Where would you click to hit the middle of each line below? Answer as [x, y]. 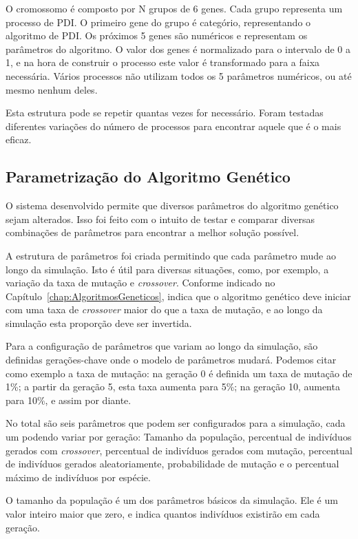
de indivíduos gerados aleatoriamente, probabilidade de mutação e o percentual [172, 464]
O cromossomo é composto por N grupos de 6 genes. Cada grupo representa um [174, 8]
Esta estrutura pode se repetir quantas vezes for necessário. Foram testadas [165, 113]
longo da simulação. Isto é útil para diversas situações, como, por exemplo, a [167, 269]
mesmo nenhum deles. [52, 89]
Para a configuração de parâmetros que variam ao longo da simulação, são [162, 346]
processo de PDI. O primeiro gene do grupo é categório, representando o [158, 22]
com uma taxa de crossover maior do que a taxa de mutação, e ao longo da [164, 309]
